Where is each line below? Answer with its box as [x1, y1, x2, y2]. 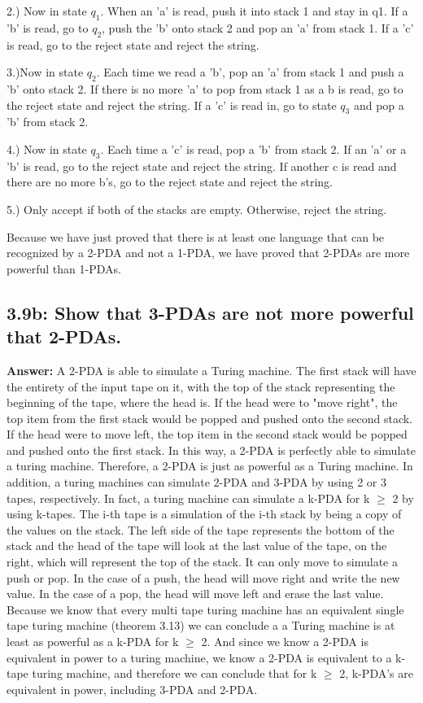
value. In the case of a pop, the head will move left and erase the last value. [7, 585, 384, 602]
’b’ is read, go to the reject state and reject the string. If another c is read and [7, 157, 397, 174]
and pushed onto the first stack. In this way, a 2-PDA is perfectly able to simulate [7, 441, 416, 458]
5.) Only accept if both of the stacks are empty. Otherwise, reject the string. [7, 200, 387, 217]
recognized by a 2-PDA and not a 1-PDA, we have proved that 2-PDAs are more [7, 244, 410, 261]
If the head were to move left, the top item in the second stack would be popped [7, 426, 408, 443]
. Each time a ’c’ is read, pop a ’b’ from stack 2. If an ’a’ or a [100, 140, 407, 157]
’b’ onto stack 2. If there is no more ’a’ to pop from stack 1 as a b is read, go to [7, 80, 403, 97]
